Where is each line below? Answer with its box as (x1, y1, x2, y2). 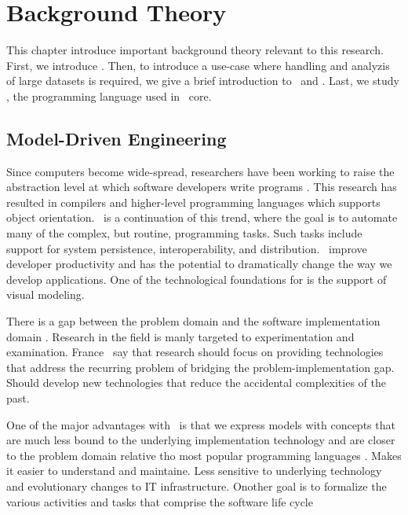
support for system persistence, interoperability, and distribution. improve (6, 240, 367, 256)
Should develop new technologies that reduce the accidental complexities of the (6, 374, 386, 391)
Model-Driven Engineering (6, 126, 227, 150)
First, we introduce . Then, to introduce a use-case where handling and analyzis (6, 57, 390, 73)
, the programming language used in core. (6, 87, 212, 104)
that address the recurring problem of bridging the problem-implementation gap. (6, 359, 395, 375)
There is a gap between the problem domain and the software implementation (6, 313, 381, 329)
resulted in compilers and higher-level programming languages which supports (6, 193, 381, 210)
